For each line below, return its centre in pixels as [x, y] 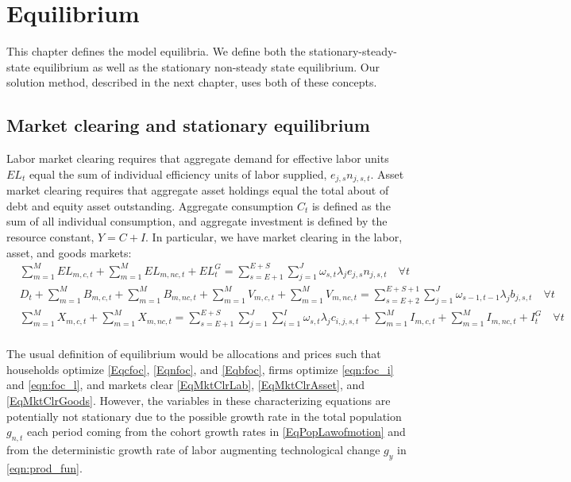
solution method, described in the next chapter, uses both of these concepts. [192, 82]
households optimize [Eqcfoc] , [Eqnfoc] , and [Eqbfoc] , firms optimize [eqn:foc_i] [200, 369]
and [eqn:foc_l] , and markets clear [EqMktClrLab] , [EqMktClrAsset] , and [186, 385]
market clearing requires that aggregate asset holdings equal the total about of [198, 190]
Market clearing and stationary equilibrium [188, 125]
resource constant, [50, 236]
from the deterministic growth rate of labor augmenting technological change [193, 449]
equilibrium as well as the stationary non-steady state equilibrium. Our [207, 66]
